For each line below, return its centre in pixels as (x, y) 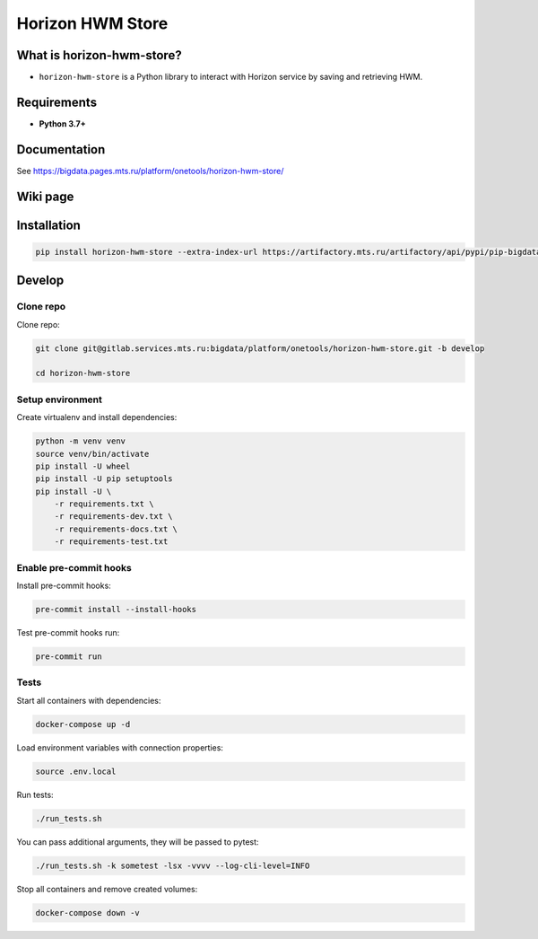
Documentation (61, 149)
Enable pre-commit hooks (74, 567)
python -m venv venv (80, 441)
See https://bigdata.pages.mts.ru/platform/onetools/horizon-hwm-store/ (150, 171)
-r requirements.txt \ (104, 504)
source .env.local (76, 771)
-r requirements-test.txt (111, 542)
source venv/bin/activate (92, 454)
